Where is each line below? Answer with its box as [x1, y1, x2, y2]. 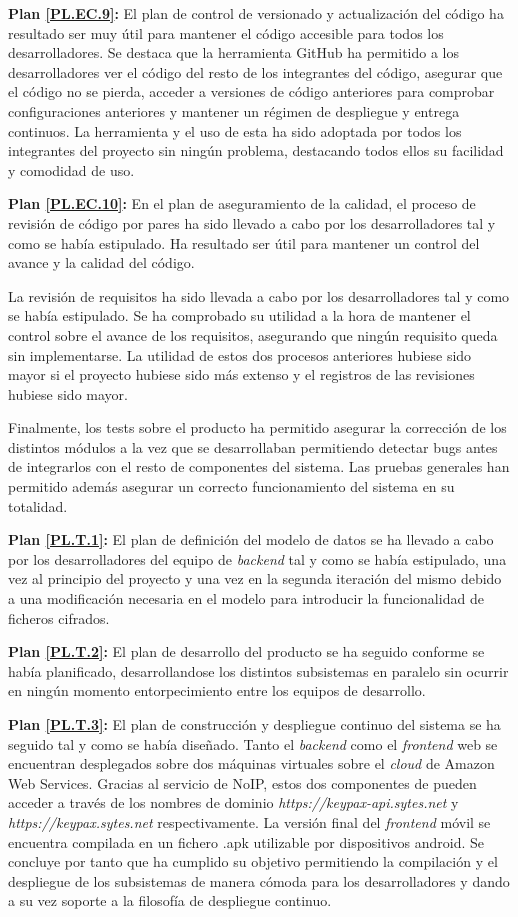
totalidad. [8, 495, 68, 516]
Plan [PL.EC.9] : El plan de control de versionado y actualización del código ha [8, 3, 504, 23]
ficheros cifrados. [8, 607, 110, 628]
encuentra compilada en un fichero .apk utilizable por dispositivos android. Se [8, 831, 485, 852]
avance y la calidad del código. [8, 252, 195, 273]
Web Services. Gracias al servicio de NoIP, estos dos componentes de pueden [8, 772, 477, 793]
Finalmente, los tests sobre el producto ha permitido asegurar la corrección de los [8, 417, 507, 438]
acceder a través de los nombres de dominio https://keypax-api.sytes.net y [8, 792, 459, 813]
